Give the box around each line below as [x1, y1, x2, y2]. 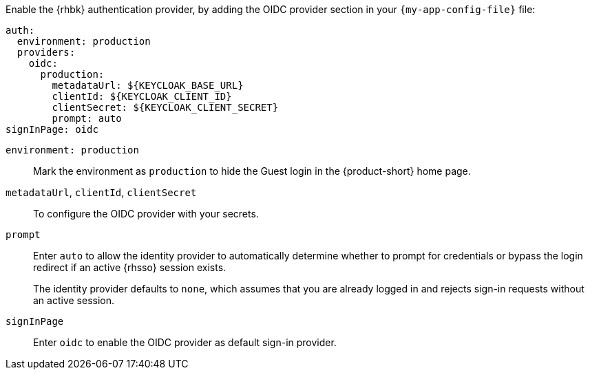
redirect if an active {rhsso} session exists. [33, 261, 226, 273]
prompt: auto [52, 113, 122, 124]
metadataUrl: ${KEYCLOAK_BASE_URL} [52, 80, 244, 91]
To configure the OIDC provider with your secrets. [33, 208, 259, 219]
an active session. [33, 294, 115, 306]
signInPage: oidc [6, 124, 98, 135]
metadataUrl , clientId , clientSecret [6, 186, 197, 198]
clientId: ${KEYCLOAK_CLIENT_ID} [52, 91, 232, 102]
